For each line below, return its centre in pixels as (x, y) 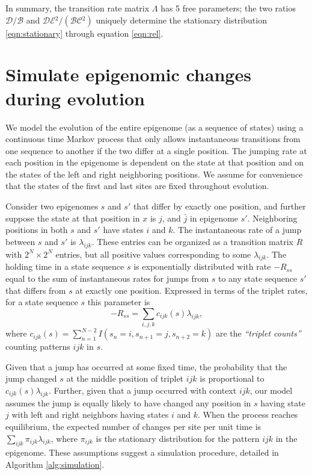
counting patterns (38, 346)
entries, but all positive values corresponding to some (153, 254)
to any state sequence (258, 278)
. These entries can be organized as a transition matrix (192, 241)
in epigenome (214, 218)
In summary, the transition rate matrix (78, 8)
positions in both (37, 230)
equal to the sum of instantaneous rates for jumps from (107, 278)
